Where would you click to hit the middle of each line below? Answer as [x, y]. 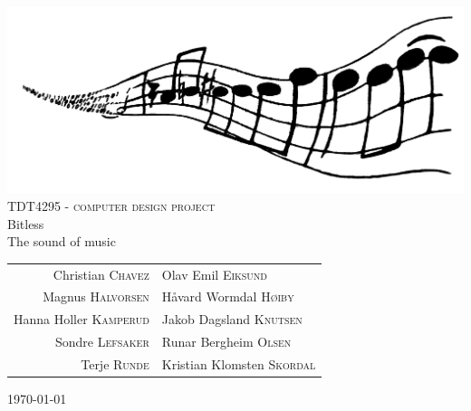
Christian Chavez [101, 274]
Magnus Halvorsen [96, 296]
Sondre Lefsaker [102, 342]
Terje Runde [115, 363]
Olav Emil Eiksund [215, 274]
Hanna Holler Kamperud [82, 319]
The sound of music [62, 241]
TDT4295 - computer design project [111, 206]
